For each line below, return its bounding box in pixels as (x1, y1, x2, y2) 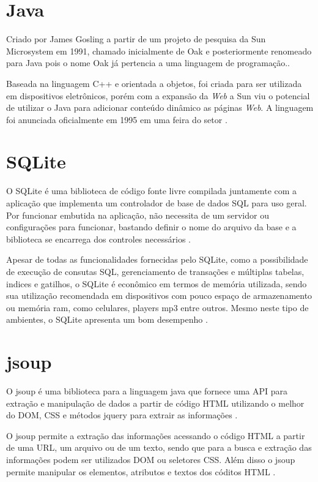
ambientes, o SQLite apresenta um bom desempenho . (6, 313, 208, 326)
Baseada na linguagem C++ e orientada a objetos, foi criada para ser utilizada (6, 77, 302, 89)
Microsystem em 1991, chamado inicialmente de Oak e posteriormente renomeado (6, 44, 312, 57)
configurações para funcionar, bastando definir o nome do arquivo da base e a (6, 220, 297, 233)
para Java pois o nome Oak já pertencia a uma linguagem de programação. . (6, 56, 290, 69)
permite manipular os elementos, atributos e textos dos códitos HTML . (6, 465, 276, 478)
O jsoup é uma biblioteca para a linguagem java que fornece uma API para (6, 385, 288, 397)
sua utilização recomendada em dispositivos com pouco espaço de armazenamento (6, 289, 312, 302)
